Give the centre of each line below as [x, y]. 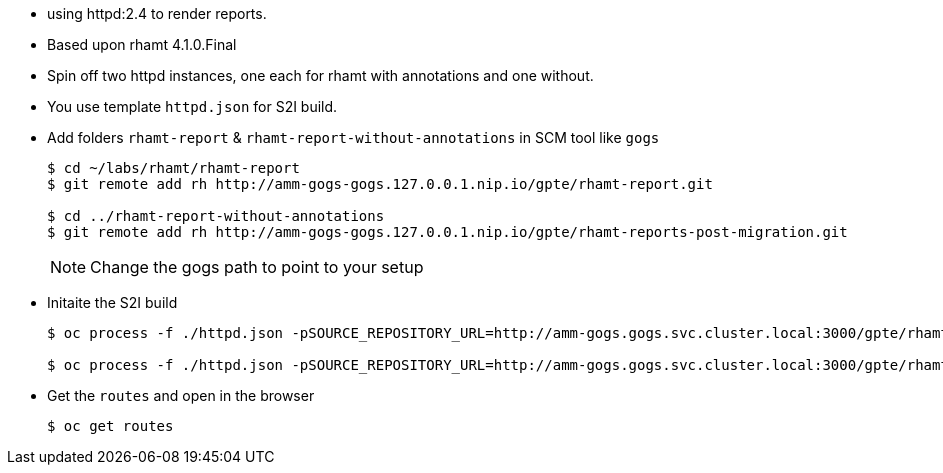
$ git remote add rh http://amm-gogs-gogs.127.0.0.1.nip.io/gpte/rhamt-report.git [380, 184]
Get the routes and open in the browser [181, 395]
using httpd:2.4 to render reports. [157, 13]
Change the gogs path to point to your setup [257, 267]
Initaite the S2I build [112, 302]
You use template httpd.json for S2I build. [192, 106]
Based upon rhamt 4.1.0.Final [142, 44]
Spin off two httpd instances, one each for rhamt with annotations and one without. [320, 75]
